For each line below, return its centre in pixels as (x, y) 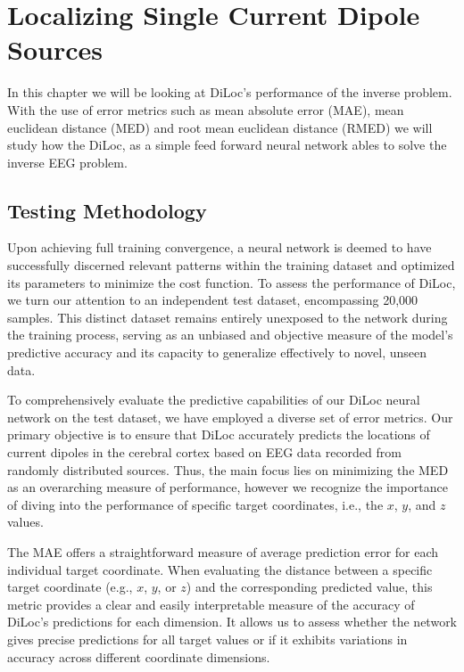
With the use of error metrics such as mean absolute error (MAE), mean (206, 109)
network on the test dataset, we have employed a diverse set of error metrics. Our (230, 417)
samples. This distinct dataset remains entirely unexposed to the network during (228, 317)
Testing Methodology (107, 210)
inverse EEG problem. (67, 162)
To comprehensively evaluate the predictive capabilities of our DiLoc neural (214, 400)
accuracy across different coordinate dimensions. (139, 656)
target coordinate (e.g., (70, 587)
